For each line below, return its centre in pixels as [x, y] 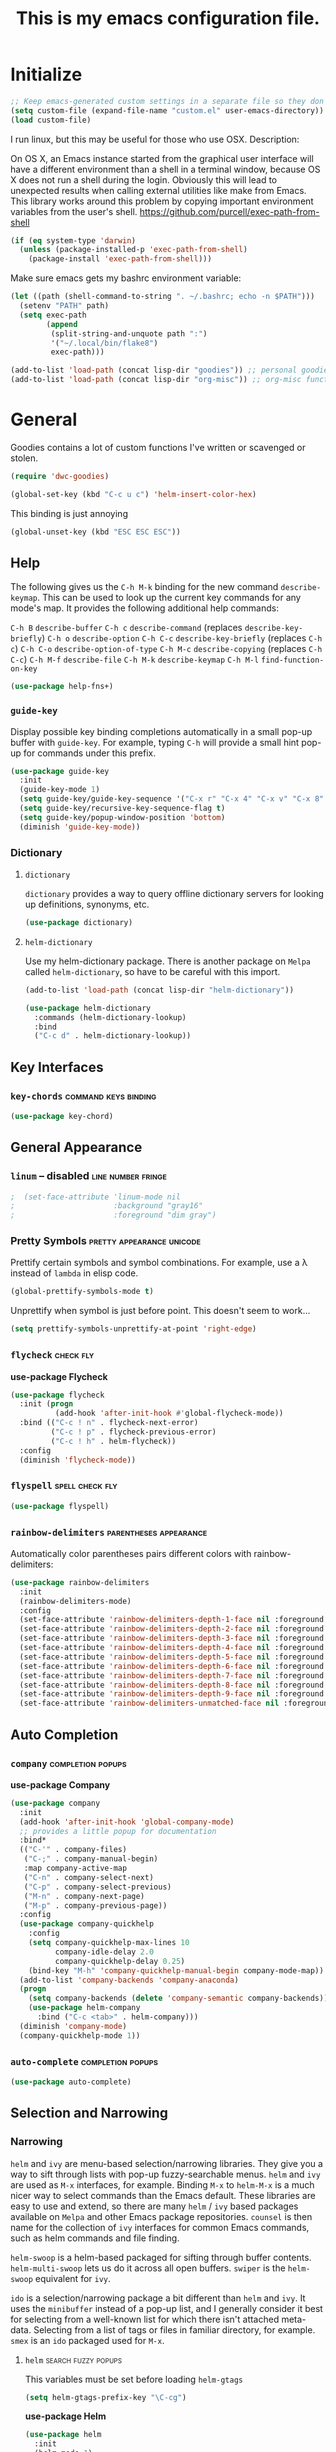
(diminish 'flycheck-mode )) [78, 1460]
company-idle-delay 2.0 [104, 1952]
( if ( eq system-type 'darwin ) [73, 240]
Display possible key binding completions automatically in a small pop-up [161, 731]
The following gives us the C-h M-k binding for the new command [144, 587]
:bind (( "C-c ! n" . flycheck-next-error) [109, 1423]
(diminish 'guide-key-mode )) [80, 827]
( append [62, 324]
